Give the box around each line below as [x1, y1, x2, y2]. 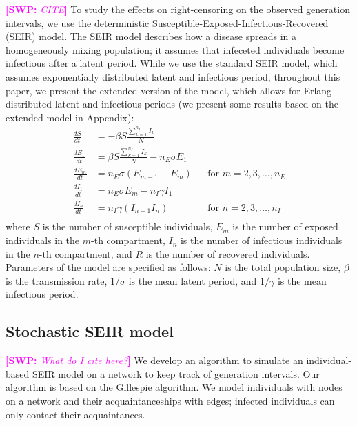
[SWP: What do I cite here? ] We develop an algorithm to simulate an [6, 353, 303, 367]
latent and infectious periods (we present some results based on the [54, 97, 338, 111]
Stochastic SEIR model [6, 321, 174, 342]
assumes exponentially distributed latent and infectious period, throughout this [6, 69, 340, 83]
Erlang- [303, 83, 335, 97]
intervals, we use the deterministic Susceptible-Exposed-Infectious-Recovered [6, 15, 329, 30]
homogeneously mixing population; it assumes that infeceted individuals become [6, 42, 345, 57]
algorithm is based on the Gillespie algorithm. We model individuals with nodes [6, 380, 343, 394]
